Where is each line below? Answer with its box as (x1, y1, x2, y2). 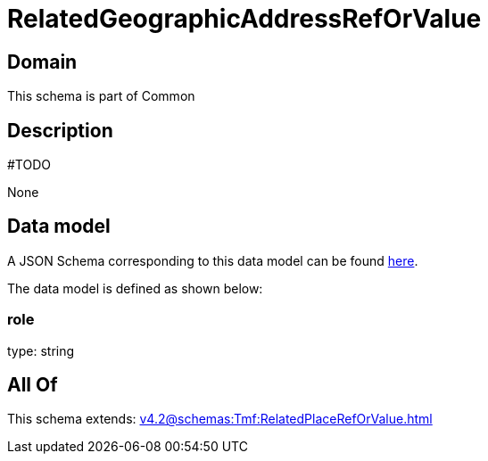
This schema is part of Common (7, 88, 195, 104)
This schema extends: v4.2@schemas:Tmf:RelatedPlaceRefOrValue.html (7, 411, 433, 427)
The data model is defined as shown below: (7, 280, 263, 296)
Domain (7, 50, 78, 73)
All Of (7, 374, 58, 397)
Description (7, 119, 113, 142)
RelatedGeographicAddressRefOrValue (7, 4, 482, 34)
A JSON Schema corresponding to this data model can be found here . (7, 252, 418, 268)
